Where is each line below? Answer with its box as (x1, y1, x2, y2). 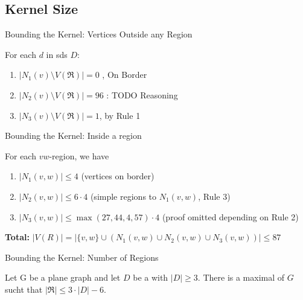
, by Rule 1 (99, 109, 141, 121)
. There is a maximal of (197, 271, 285, 284)
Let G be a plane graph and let (5, 271, 121, 284)
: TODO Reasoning (106, 88, 178, 101)
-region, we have (49, 149, 109, 162)
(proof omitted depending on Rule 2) (162, 210, 299, 223)
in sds (46, 48, 68, 60)
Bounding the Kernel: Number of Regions (5, 251, 159, 263)
